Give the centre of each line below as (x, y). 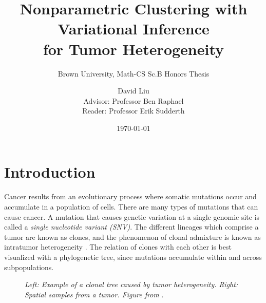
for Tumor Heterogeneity (134, 49)
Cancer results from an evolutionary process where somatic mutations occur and (130, 196)
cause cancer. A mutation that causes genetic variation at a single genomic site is (132, 216)
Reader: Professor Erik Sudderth (134, 111)
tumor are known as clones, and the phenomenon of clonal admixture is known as (132, 236)
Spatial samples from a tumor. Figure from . (94, 294)
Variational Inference (134, 29)
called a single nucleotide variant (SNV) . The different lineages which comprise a (131, 227)
